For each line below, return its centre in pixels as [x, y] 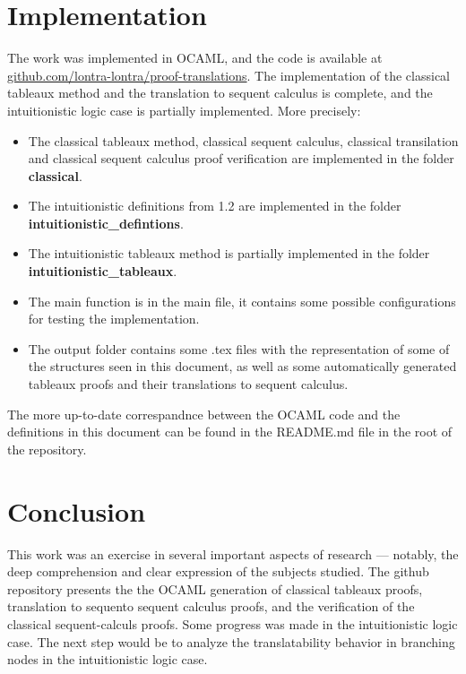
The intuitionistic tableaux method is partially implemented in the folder [229, 253]
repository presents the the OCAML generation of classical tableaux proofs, [215, 588]
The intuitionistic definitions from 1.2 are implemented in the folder [215, 206]
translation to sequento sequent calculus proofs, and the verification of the [211, 606]
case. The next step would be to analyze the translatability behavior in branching [231, 641]
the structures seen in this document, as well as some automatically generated [242, 366]
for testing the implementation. [114, 319]
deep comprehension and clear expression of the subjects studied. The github [218, 571]
